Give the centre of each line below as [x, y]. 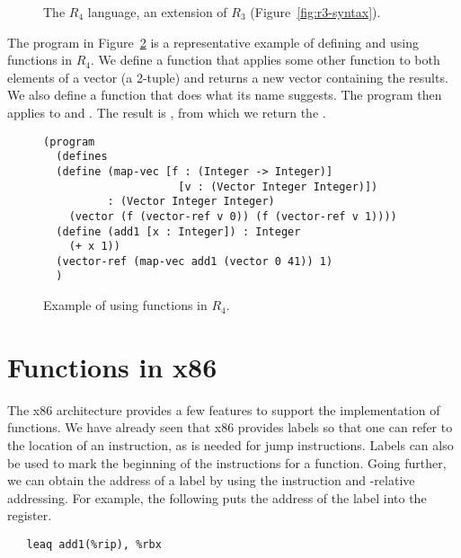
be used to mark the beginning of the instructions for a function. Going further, [227, 462]
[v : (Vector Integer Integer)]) [278, 186]
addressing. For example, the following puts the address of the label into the [217, 497]
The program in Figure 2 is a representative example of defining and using [213, 42]
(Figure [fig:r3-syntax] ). [315, 12]
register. [30, 515]
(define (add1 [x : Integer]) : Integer [178, 231]
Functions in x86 [112, 366]
